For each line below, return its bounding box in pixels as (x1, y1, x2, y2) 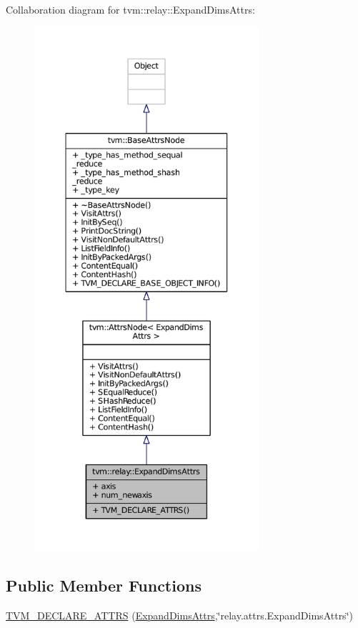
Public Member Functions (6, 574, 202, 596)
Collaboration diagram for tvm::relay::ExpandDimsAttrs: (6, 2, 255, 16)
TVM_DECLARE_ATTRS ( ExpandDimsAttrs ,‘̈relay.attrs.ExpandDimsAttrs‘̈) (6, 607, 353, 622)
